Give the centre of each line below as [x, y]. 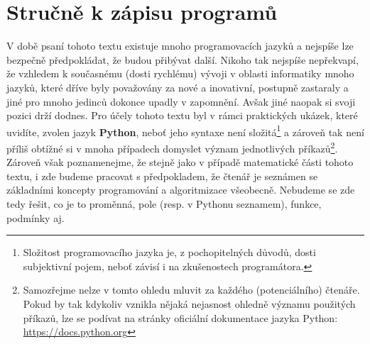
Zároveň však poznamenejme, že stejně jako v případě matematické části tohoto [180, 162]
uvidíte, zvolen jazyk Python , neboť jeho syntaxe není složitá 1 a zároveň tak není [185, 131]
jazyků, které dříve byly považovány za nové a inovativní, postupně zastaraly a [178, 87]
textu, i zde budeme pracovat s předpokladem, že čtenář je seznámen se [162, 176]
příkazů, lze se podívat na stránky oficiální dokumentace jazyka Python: [180, 317]
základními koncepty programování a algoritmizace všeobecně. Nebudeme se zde [181, 190]
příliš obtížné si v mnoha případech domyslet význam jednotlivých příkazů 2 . [172, 147]
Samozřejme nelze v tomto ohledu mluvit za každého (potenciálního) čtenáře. [191, 290]
